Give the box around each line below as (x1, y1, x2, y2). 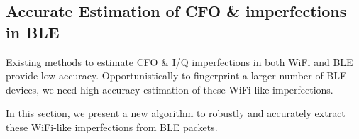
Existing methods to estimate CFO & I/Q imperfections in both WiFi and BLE (6, 54, 353, 69)
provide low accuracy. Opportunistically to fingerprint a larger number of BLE (6, 68, 347, 83)
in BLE (6, 21, 60, 43)
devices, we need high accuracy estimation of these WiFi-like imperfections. (6, 82, 333, 96)
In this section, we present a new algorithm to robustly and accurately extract (6, 106, 346, 121)
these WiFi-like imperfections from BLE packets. (6, 119, 218, 134)
